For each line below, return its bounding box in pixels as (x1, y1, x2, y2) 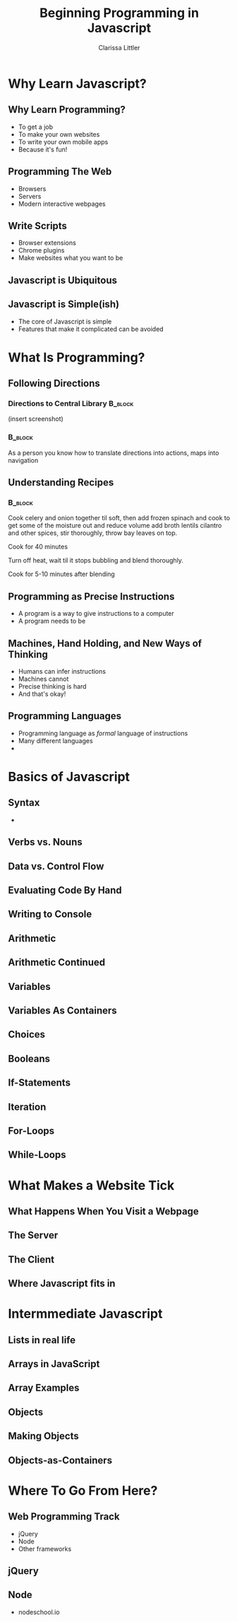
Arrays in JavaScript (8, 1358, 100, 1370)
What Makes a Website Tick (8, 1177, 175, 1193)
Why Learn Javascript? (8, 76, 147, 91)
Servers (18, 192, 42, 200)
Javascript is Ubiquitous (8, 274, 117, 286)
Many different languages (18, 736, 94, 744)
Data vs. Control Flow (8, 860, 104, 872)
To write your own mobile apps (18, 137, 109, 146)
